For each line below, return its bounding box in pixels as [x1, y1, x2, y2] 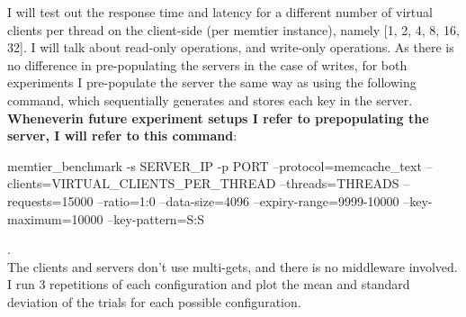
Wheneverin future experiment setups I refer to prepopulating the [7, 108, 429, 127]
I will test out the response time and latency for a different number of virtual [7, 3, 433, 21]
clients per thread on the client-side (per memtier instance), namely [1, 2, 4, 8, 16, [7, 20, 460, 39]
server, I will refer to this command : [7, 126, 237, 145]
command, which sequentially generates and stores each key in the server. [7, 90, 413, 109]
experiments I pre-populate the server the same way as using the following [7, 73, 417, 92]
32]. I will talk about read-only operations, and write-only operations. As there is [7, 38, 454, 57]
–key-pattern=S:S [107, 209, 205, 228]
